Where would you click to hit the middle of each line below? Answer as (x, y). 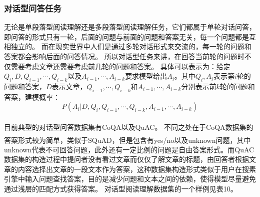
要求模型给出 (146, 76)
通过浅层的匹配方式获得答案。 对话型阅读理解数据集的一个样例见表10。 (121, 189)
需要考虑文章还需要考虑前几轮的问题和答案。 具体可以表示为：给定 (120, 66)
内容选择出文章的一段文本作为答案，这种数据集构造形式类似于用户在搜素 (137, 169)
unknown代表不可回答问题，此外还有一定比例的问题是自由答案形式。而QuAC (129, 149)
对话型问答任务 (33, 8)
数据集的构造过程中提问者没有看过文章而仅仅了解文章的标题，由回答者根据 (126, 159)
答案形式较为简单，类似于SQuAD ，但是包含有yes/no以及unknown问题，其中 (127, 140)
